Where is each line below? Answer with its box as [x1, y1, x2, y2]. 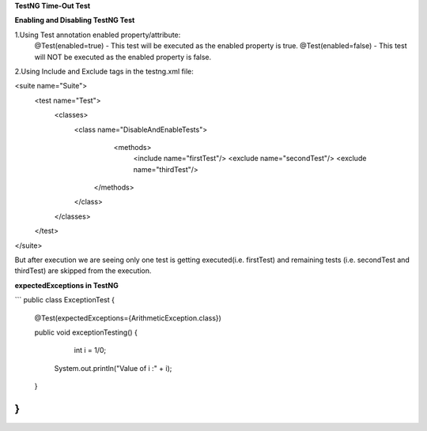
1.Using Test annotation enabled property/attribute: [14, 30, 181, 39]
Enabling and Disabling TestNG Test [14, 16, 135, 25]
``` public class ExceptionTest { [14, 295, 115, 305]
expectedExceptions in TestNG [14, 280, 119, 290]
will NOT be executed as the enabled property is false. [34, 52, 212, 62]
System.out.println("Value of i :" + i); [54, 363, 172, 373]
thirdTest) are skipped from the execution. [14, 266, 152, 275]
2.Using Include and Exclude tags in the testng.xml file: [14, 66, 194, 76]
